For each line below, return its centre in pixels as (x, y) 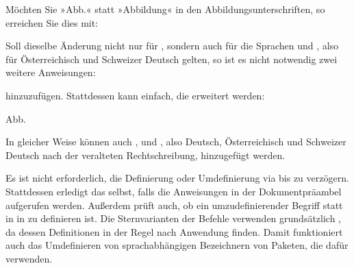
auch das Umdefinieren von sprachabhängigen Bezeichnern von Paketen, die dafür (177, 245)
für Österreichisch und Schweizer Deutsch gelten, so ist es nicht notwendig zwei (172, 59)
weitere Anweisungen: (51, 72)
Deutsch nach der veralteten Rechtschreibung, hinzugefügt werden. (146, 155)
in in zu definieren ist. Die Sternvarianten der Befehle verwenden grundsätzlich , (174, 218)
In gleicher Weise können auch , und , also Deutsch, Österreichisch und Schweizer (176, 142)
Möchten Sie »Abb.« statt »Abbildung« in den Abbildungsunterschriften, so (165, 9)
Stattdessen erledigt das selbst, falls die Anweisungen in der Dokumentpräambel (174, 191)
